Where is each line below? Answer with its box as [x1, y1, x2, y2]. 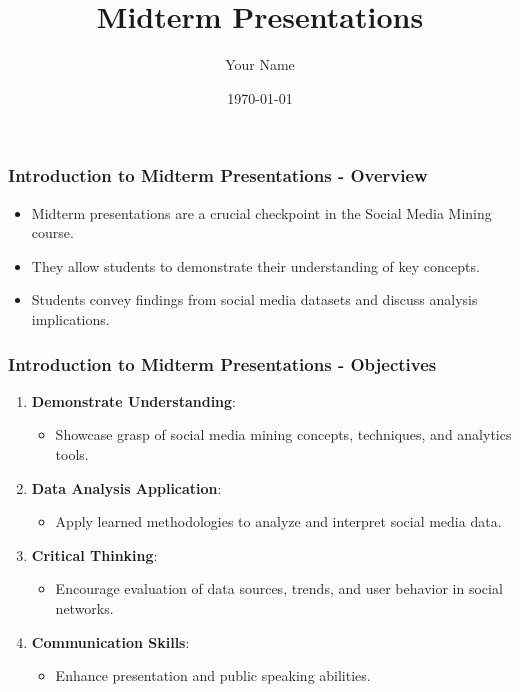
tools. [55, 443, 89, 464]
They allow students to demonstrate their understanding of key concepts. [31, 255, 480, 276]
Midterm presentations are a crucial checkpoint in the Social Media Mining [31, 202, 492, 223]
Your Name [225, 54, 295, 75]
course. [31, 222, 74, 243]
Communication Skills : [31, 631, 190, 652]
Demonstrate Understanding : [31, 390, 237, 411]
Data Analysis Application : [31, 477, 222, 498]
